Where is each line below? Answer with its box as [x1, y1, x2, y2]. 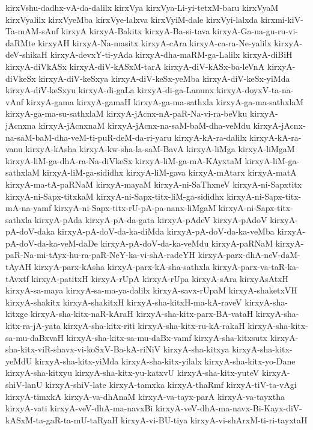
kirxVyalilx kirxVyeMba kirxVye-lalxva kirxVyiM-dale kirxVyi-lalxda [5, 13, 258, 25]
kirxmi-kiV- [260, 13, 303, 25]
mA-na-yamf [5, 201, 52, 214]
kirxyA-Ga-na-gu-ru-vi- [212, 25, 298, 37]
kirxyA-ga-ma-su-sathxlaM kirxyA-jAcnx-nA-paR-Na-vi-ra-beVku [5, 107, 248, 120]
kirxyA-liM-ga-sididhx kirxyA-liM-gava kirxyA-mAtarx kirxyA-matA [42, 166, 297, 179]
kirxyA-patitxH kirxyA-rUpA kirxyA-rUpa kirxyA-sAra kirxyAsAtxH [31, 272, 289, 284]
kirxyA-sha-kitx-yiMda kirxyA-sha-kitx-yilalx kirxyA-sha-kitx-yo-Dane [34, 354, 296, 367]
